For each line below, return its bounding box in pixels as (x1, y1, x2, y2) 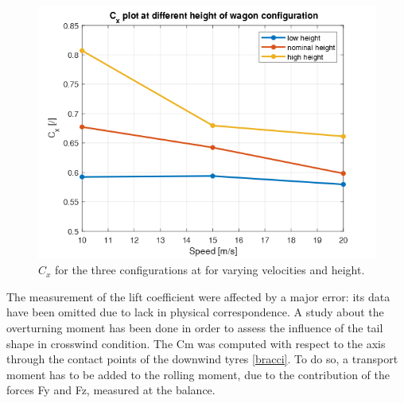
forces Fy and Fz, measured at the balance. (6, 382, 216, 398)
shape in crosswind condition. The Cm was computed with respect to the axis (6, 335, 386, 351)
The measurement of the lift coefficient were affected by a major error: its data (6, 288, 390, 304)
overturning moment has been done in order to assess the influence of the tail (6, 320, 383, 336)
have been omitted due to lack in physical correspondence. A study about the (6, 304, 384, 320)
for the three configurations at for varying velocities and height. (55, 262, 365, 278)
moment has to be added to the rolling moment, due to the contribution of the (6, 366, 390, 382)
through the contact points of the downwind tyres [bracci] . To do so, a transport (6, 351, 398, 367)
